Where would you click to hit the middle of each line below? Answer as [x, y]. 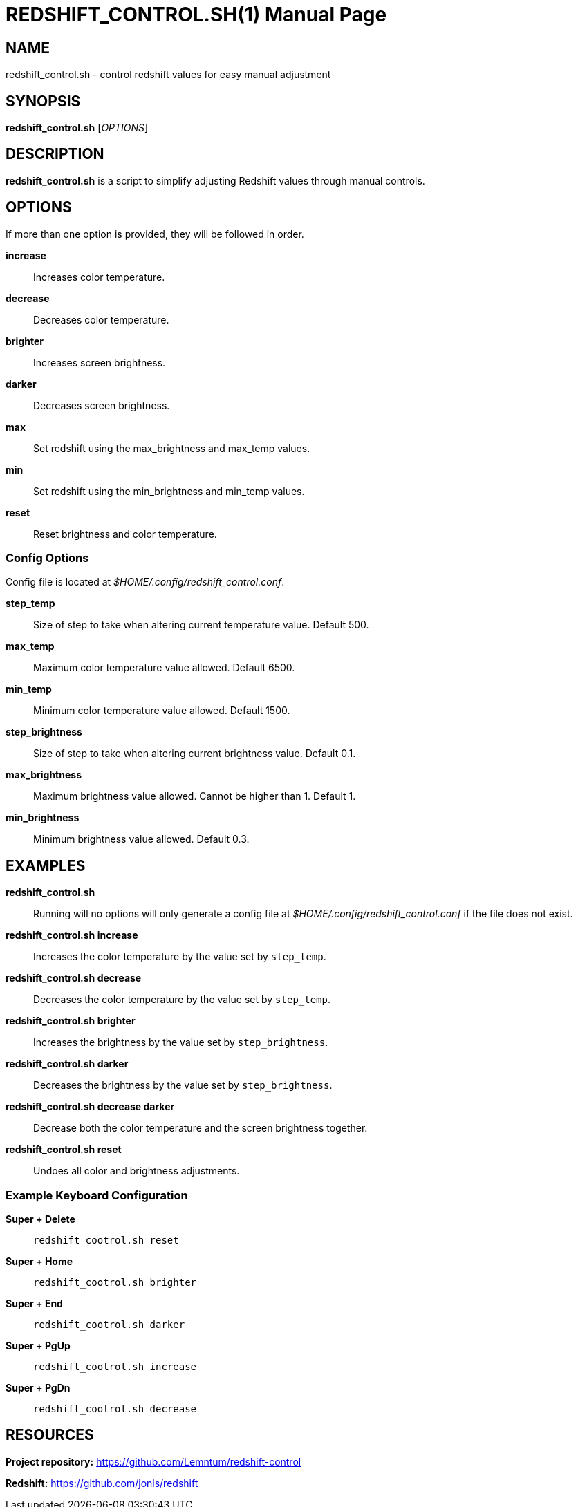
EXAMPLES [46, 865]
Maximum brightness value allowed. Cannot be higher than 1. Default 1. [195, 796]
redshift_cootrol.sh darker [109, 1325]
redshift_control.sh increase [72, 935]
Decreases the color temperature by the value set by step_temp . [182, 1000]
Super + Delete [40, 1219]
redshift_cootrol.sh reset [106, 1241]
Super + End [34, 1304]
